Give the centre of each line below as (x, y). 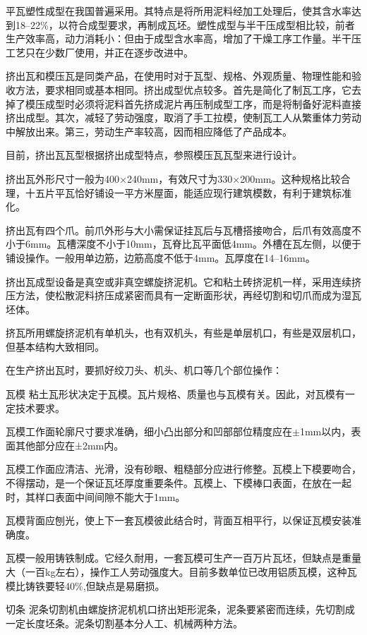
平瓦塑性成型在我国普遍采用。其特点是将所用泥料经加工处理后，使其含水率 (179, 11)
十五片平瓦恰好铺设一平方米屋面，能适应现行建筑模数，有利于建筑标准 (188, 192)
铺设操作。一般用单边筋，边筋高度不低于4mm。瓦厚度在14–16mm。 (161, 257)
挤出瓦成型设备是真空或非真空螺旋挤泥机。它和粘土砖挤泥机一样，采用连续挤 (183, 281)
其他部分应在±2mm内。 (70, 445)
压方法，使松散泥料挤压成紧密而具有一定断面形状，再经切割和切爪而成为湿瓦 (183, 295)
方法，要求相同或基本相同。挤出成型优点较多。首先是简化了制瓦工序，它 (183, 89)
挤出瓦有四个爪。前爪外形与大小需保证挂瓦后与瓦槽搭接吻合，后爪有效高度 (179, 230)
